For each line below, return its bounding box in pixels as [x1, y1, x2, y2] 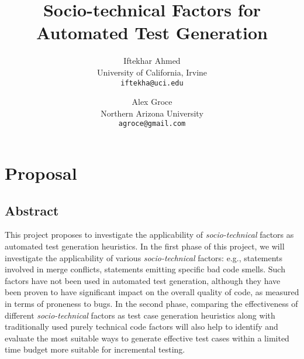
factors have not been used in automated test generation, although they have [5, 274, 281, 286]
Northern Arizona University [101, 107, 203, 119]
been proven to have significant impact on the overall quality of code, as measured [5, 286, 299, 298]
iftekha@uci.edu [120, 78, 184, 87]
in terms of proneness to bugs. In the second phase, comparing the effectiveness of [5, 297, 298, 309]
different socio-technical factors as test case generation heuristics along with [5, 309, 275, 321]
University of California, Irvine [96, 66, 208, 78]
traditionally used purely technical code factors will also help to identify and [5, 320, 278, 333]
